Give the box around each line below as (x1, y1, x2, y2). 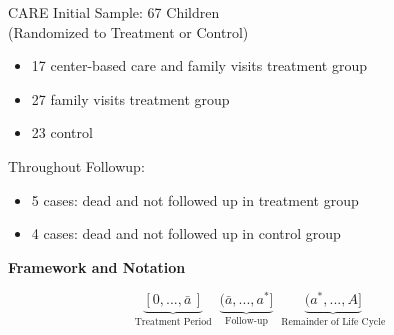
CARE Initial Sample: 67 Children (8, 2, 220, 22)
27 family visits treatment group (31, 88, 230, 109)
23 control (31, 122, 93, 143)
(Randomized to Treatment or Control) (8, 21, 249, 42)
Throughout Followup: (8, 155, 145, 176)
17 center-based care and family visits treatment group (31, 55, 367, 76)
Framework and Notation (8, 256, 186, 277)
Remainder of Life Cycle (281, 317, 386, 328)
